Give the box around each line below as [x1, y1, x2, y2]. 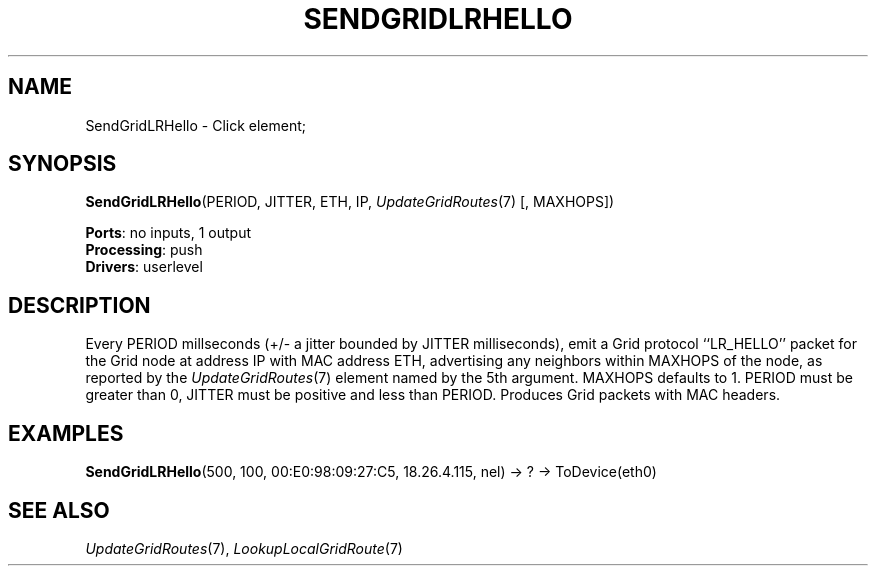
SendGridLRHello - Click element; [85, 116, 307, 134]
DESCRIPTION [8, 292, 151, 318]
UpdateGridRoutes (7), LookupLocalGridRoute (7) [85, 539, 403, 557]
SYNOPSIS [8, 151, 117, 177]
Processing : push [85, 241, 203, 259]
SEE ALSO [8, 497, 110, 523]
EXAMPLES [8, 420, 124, 446]
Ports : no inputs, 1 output [85, 224, 251, 242]
